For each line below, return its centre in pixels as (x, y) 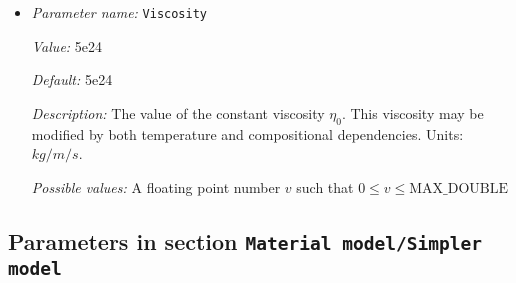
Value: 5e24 (67, 45)
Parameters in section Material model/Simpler (245, 240)
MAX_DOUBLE (459, 188)
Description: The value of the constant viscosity (178, 112)
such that (325, 186)
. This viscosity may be (412, 112)
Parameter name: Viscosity (119, 12)
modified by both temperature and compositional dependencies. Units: (247, 133)
